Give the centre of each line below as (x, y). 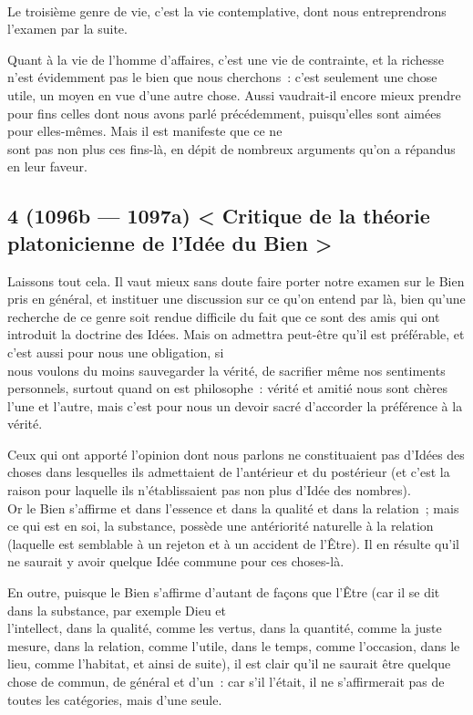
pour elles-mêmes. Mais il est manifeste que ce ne (145, 131)
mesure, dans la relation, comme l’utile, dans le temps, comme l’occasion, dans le (234, 645)
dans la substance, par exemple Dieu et (117, 610)
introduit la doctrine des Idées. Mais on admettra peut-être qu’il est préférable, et (236, 334)
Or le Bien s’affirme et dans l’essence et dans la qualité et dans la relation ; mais (233, 508)
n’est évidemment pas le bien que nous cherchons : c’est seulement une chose (222, 77)
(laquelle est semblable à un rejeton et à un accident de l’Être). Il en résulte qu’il (233, 543)
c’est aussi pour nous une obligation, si (116, 352)
